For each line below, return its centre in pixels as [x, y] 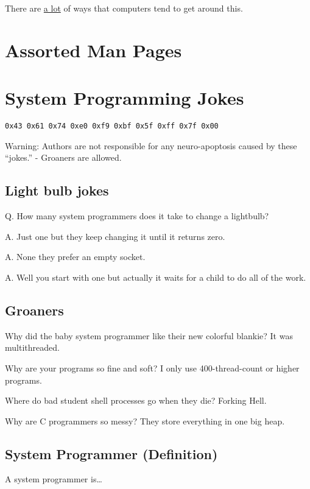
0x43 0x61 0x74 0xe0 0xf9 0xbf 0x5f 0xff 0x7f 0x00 [112, 126]
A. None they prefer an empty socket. [75, 257]
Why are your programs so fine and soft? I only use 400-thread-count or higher [152, 368]
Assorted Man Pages [93, 50]
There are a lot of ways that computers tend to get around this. [124, 8]
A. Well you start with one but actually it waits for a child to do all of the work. [156, 277]
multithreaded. [32, 347]
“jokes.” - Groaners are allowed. [63, 157]
